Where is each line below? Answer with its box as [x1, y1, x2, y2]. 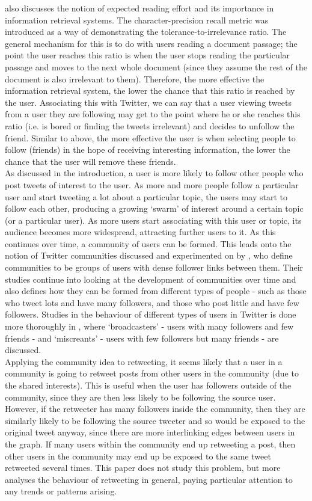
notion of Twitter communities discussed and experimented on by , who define [5, 249, 293, 262]
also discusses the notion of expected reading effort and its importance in [5, 2, 274, 14]
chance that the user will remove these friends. [5, 155, 176, 167]
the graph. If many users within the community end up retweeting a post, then [5, 437, 296, 450]
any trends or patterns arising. [5, 485, 117, 497]
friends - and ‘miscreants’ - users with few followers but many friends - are [5, 331, 279, 344]
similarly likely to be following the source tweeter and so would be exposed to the [5, 414, 305, 426]
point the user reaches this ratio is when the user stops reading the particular [5, 49, 290, 61]
